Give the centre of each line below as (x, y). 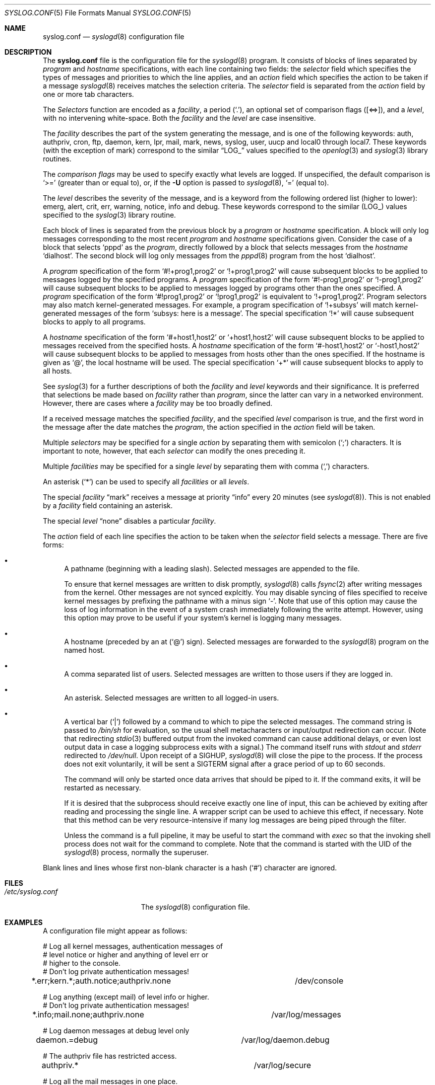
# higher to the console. (82, 963)
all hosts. (57, 371)
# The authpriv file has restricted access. (110, 1056)
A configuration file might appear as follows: (115, 931)
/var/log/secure (282, 1065)
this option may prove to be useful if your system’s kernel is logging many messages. (203, 618)
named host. (85, 650)
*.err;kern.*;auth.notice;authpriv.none (101, 981)
